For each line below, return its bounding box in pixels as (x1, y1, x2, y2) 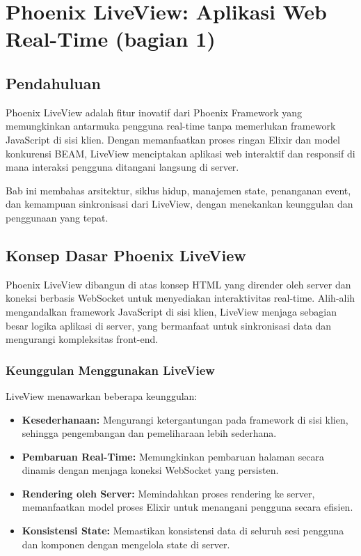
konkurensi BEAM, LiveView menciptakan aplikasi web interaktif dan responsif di (6, 146, 355, 160)
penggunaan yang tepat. (6, 210, 109, 224)
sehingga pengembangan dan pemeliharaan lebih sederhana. (22, 426, 277, 440)
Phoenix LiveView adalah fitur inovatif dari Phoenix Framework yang (6, 105, 303, 119)
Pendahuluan (6, 72, 101, 93)
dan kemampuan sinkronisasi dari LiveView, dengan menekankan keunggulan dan (6, 196, 353, 211)
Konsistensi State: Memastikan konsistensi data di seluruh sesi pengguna (22, 523, 344, 538)
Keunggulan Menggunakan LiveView (6, 361, 215, 378)
